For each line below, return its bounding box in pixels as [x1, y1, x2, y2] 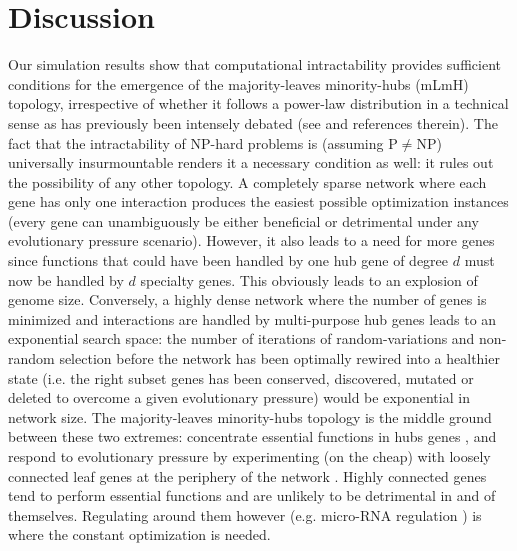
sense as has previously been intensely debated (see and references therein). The [8, 112, 498, 133]
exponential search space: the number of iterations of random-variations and [8, 328, 475, 349]
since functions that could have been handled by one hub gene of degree [8, 250, 449, 271]
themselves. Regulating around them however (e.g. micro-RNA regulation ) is [8, 504, 482, 525]
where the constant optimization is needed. [8, 524, 271, 545]
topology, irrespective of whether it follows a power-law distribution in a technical [8, 93, 509, 114]
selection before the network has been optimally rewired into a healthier [59, 348, 500, 369]
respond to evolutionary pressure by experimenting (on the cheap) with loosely [8, 446, 491, 466]
